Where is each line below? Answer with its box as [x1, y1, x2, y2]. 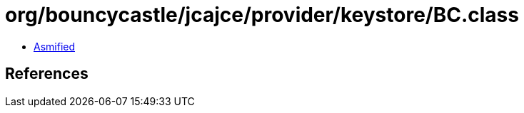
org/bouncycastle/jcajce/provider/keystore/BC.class [5, 3, 519, 27]
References [5, 65, 89, 83]
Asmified [34, 40, 76, 53]
